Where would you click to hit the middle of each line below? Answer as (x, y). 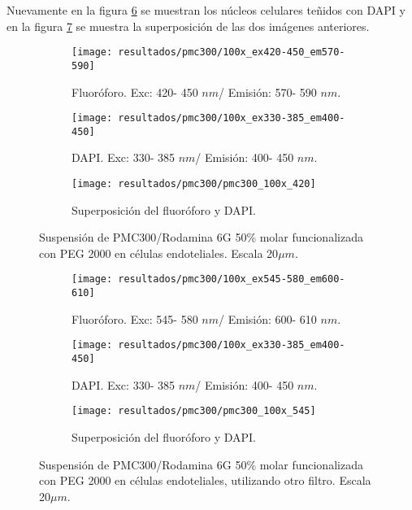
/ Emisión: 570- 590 (268, 92)
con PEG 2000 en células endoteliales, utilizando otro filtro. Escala (205, 480)
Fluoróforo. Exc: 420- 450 (135, 92)
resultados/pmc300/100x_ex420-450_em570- (232, 52)
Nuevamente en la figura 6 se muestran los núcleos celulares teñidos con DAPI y (206, 10)
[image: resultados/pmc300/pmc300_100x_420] (194, 184)
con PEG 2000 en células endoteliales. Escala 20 (159, 253)
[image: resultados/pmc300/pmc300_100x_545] (194, 411)
